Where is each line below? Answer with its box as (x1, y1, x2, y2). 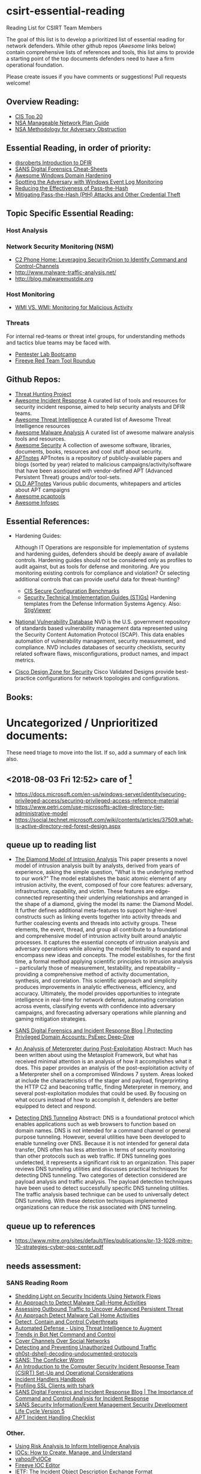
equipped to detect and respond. (14, 1102, 97, 1110)
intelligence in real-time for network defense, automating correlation (14, 996, 184, 1003)
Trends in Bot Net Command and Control (14, 1330, 116, 1338)
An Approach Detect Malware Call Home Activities (14, 1312, 140, 1319)
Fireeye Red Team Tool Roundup (14, 356, 96, 364)
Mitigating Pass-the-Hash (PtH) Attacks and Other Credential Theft (14, 191, 181, 198)
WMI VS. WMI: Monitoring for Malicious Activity (14, 304, 133, 311)
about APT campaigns (14, 486, 70, 494)
